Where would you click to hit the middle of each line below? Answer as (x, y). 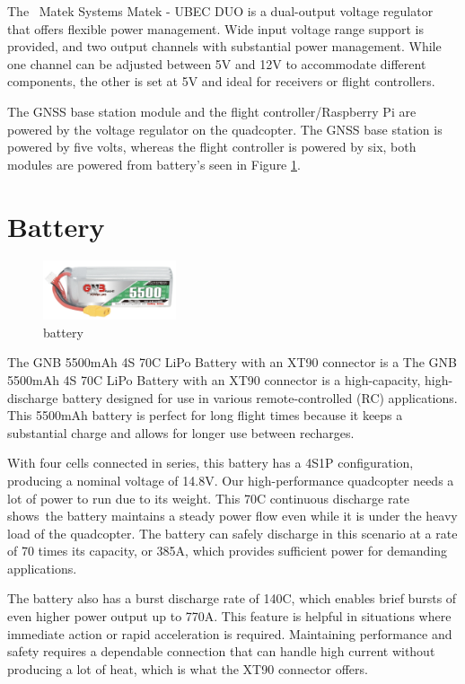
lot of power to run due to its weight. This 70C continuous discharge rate (209, 498)
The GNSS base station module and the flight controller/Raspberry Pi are (212, 111)
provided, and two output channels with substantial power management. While (224, 46)
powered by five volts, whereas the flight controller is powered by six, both (212, 147)
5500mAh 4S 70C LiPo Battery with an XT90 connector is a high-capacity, (214, 379)
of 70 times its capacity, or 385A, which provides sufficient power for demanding (228, 551)
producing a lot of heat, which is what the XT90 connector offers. (188, 668)
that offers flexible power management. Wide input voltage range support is (215, 28)
